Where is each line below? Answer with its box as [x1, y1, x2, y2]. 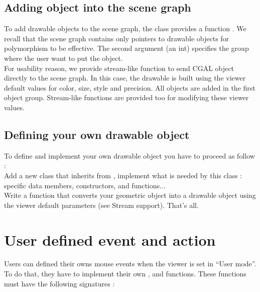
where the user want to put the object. [4, 52, 123, 63]
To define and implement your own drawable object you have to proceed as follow [4, 150, 255, 161]
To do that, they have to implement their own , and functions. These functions [4, 268, 246, 279]
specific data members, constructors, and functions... [4, 180, 166, 190]
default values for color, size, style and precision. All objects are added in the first [4, 82, 255, 93]
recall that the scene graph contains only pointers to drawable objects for [4, 33, 229, 43]
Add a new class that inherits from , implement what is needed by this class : [4, 170, 242, 180]
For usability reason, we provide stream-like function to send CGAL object [4, 62, 234, 73]
